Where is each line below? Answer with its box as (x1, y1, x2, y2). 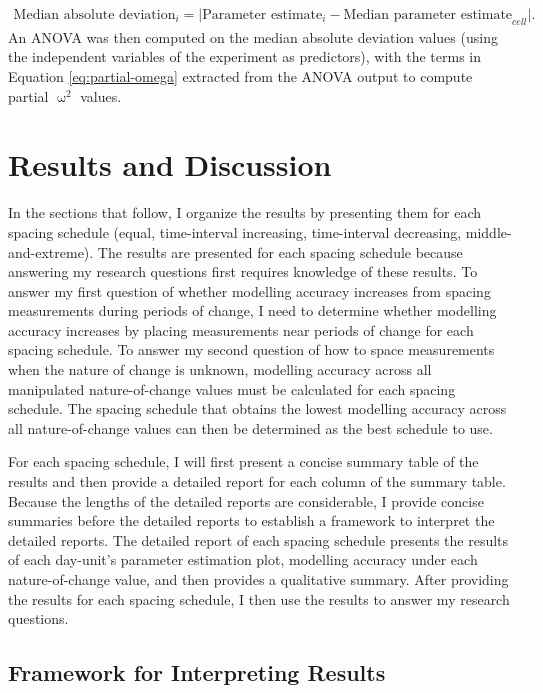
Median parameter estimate (343, 8, 513, 23)
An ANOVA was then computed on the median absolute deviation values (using (8, 26, 498, 47)
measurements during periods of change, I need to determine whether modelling (8, 300, 497, 321)
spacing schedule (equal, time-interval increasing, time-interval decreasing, (8, 221, 462, 242)
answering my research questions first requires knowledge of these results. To (8, 261, 478, 282)
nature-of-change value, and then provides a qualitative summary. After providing (8, 569, 509, 590)
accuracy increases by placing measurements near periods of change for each (8, 319, 474, 340)
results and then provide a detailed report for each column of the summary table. (8, 471, 506, 492)
